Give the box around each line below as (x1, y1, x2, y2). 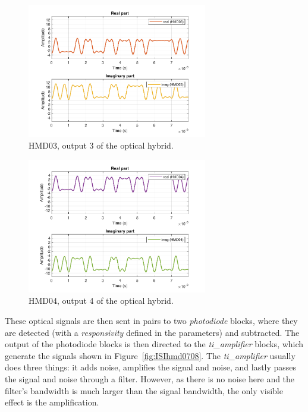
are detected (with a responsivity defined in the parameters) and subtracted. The (5, 326, 300, 338)
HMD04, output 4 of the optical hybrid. (29, 294, 174, 307)
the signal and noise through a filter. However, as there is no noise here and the (5, 373, 295, 385)
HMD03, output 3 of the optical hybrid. (29, 139, 174, 152)
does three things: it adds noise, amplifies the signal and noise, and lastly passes (5, 361, 297, 373)
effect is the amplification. (5, 396, 99, 408)
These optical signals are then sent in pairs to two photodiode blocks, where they (5, 314, 298, 327)
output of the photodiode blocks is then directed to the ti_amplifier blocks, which (5, 338, 304, 350)
